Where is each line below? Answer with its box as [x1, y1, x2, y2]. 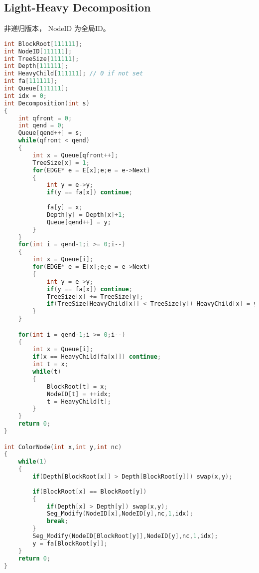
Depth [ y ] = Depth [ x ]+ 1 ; [46, 211, 126, 218]
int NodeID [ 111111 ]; [4, 47, 72, 55]
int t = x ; [32, 361, 68, 368]
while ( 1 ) [18, 458, 47, 466]
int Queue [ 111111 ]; [4, 85, 68, 92]
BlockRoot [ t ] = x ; [46, 383, 108, 390]
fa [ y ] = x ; [46, 204, 83, 211]
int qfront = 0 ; [18, 114, 72, 122]
